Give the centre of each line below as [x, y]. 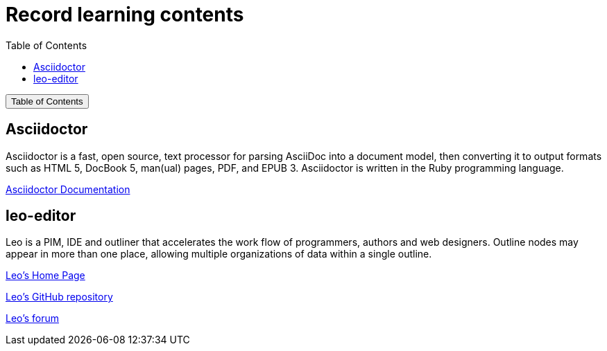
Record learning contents [125, 15]
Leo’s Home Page [45, 276]
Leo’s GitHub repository [59, 297]
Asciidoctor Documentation [68, 189]
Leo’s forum [33, 318]
